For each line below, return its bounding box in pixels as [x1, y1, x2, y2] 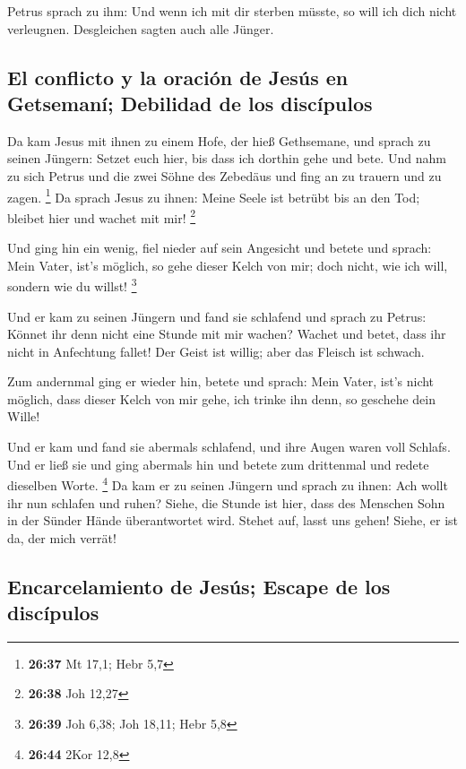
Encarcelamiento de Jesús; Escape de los [7, 572, 391, 600]
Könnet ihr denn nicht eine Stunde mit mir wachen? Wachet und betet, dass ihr [7, 324, 446, 343]
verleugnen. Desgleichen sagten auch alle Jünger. [7, 19, 274, 38]
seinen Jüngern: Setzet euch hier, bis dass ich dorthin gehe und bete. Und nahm [7, 149, 446, 168]
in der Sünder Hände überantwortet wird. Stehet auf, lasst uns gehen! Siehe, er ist [7, 511, 459, 530]
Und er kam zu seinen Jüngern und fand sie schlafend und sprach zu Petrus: [7, 307, 427, 325]
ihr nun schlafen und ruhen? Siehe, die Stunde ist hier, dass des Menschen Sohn [7, 493, 445, 512]
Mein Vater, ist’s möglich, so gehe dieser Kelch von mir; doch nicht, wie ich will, [7, 255, 448, 274]
